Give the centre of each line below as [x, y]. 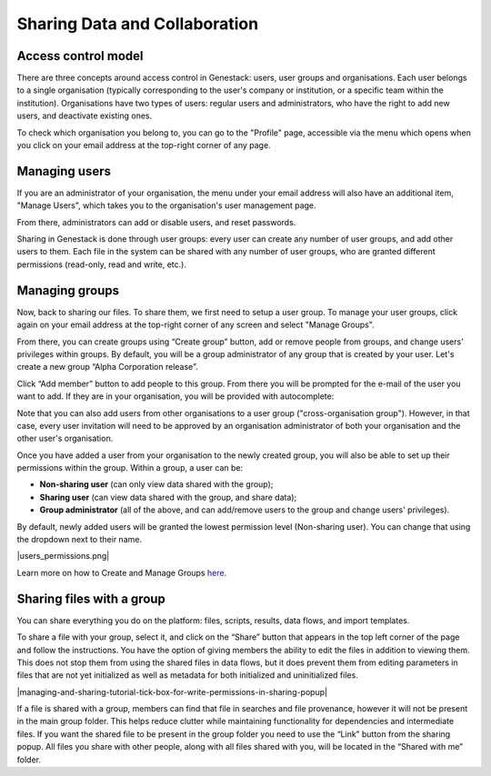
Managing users [64, 171]
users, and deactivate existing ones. [85, 116]
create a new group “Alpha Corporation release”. [107, 367]
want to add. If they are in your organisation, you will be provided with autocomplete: [175, 396]
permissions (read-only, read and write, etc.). [101, 264]
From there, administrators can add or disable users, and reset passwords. [156, 222]
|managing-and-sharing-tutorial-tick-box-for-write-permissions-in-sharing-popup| [172, 691]
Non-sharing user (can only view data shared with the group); [156, 484]
